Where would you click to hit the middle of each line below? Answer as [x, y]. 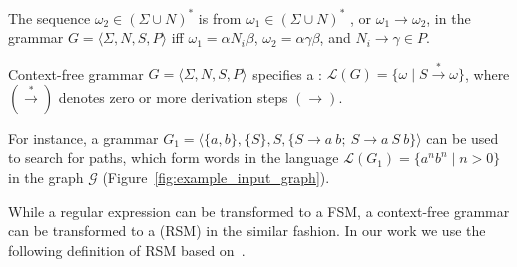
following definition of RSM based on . [127, 249]
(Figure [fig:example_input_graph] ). [216, 177]
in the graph [46, 177]
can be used [462, 137]
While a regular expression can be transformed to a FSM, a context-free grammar [259, 210]
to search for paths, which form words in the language [173, 157]
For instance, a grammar [83, 137]
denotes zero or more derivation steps [173, 96]
